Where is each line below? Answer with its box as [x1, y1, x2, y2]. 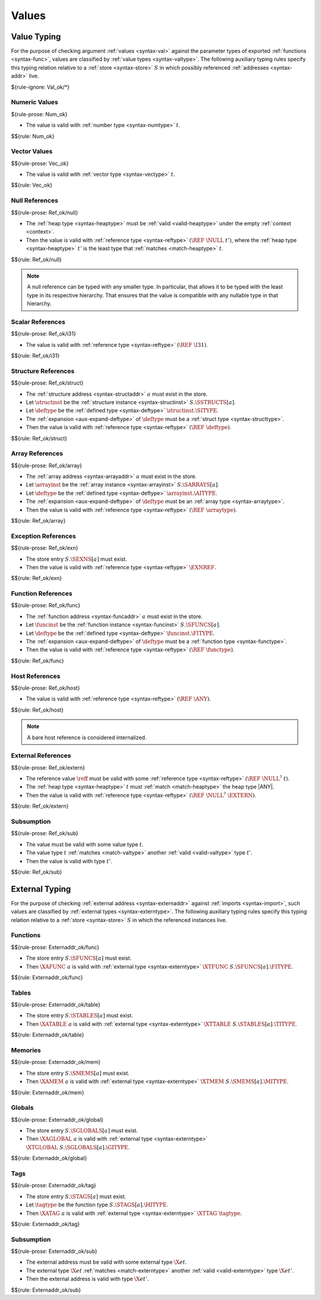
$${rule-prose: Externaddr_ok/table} [11, 1001, 100, 1009]
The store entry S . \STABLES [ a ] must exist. [26, 1012, 133, 1019]
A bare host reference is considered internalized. [27, 734, 147, 741]
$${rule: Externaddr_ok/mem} [11, 1088, 84, 1096]
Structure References [11, 367, 75, 375]
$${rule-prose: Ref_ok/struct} [11, 379, 84, 387]
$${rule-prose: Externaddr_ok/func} [11, 944, 100, 951]
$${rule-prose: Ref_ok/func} [11, 602, 80, 609]
